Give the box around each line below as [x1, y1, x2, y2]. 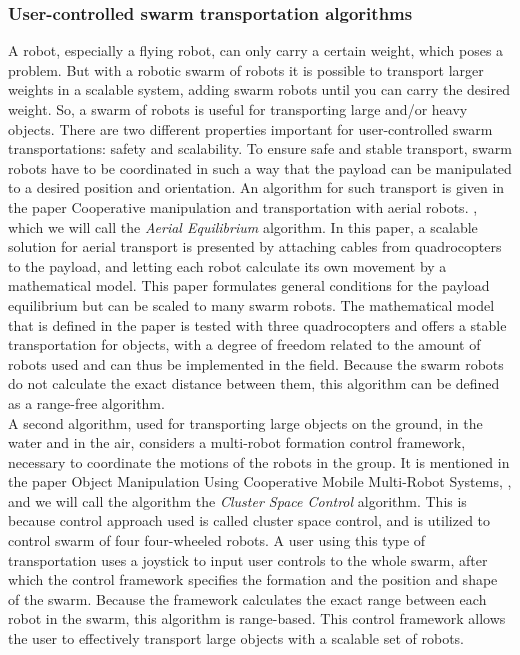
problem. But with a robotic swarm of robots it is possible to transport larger [8, 59, 484, 80]
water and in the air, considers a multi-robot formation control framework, [8, 432, 466, 453]
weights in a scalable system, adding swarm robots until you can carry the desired [8, 79, 510, 100]
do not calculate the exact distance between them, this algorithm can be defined [8, 373, 500, 394]
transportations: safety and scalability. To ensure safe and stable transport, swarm [8, 138, 512, 159]
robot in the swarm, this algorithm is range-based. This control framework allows [8, 608, 506, 629]
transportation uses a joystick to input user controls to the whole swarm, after [8, 549, 488, 570]
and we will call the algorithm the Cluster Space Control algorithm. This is [8, 490, 467, 511]
